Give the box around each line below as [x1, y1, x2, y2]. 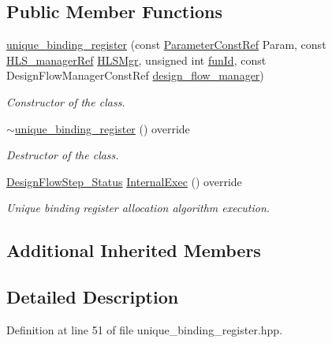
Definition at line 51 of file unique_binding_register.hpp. [6, 321, 283, 337]
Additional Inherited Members [6, 238, 261, 263]
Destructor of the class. [6, 147, 119, 163]
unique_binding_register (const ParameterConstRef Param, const [6, 36, 326, 53]
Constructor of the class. [6, 93, 125, 110]
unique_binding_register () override [14, 120, 190, 136]
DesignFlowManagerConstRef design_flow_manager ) [6, 67, 264, 84]
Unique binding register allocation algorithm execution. [6, 199, 270, 216]
